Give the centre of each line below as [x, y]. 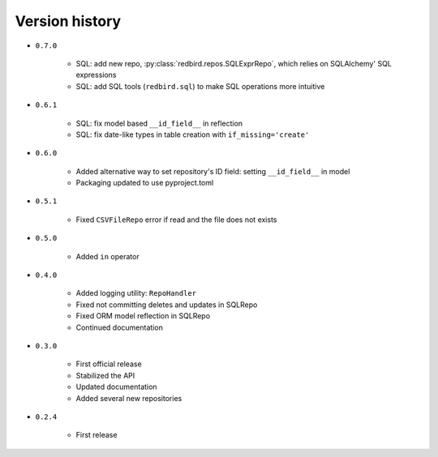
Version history [68, 21]
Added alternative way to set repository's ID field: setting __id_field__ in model [213, 171]
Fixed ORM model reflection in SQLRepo [143, 316]
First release [97, 435]
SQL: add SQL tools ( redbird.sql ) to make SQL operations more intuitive [200, 86]
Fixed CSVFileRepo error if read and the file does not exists [176, 220]
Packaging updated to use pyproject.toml [145, 183]
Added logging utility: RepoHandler [136, 293]
